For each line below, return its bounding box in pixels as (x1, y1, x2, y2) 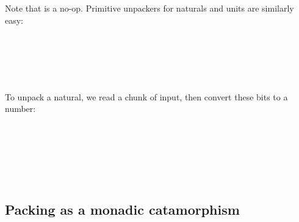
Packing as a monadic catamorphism (5, 200, 240, 219)
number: (5, 102, 36, 115)
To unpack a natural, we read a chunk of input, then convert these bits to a (5, 90, 288, 103)
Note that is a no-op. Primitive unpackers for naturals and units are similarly (5, 2, 294, 14)
